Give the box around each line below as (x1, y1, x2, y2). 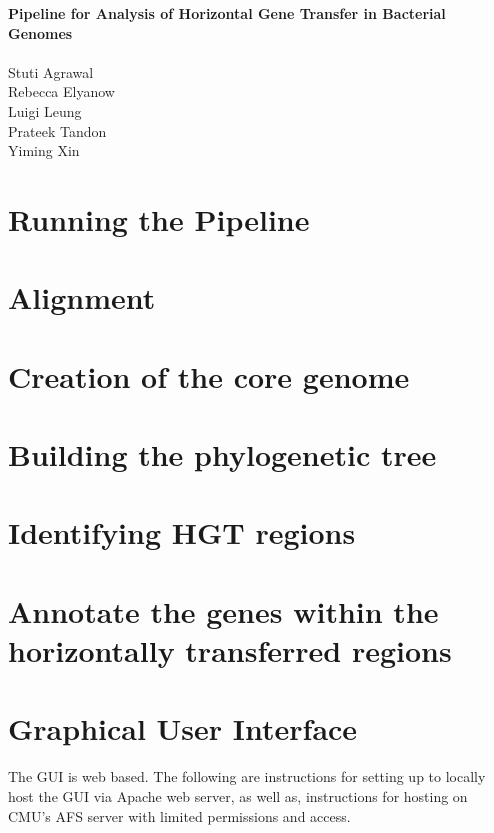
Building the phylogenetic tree (8, 434, 437, 475)
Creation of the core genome (8, 355, 410, 396)
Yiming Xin (8, 140, 80, 161)
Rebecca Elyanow (8, 81, 115, 102)
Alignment (8, 277, 156, 318)
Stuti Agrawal (8, 61, 94, 82)
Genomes (8, 22, 73, 43)
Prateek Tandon (8, 120, 107, 141)
